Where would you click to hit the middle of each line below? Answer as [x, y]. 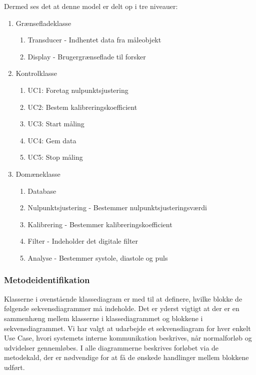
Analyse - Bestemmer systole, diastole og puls [98, 257]
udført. [14, 367]
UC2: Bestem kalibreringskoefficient [82, 107]
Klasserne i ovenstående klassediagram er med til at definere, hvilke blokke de [123, 298]
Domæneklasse [38, 174]
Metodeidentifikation [47, 280]
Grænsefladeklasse [43, 23]
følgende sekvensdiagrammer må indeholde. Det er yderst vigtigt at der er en [122, 308]
